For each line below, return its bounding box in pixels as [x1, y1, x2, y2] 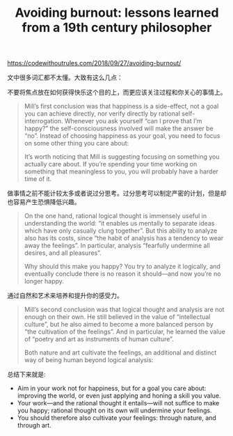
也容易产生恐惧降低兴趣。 [7, 198, 81, 206]
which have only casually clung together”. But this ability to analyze [24, 226, 218, 235]
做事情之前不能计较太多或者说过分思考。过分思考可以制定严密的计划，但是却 [7, 189, 227, 198]
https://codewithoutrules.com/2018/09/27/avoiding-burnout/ [7, 59, 182, 68]
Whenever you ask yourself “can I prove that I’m [65, 117, 202, 125]
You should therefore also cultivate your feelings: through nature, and [17, 414, 217, 422]
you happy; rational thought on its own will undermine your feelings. [17, 406, 212, 415]
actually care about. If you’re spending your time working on [24, 160, 198, 169]
